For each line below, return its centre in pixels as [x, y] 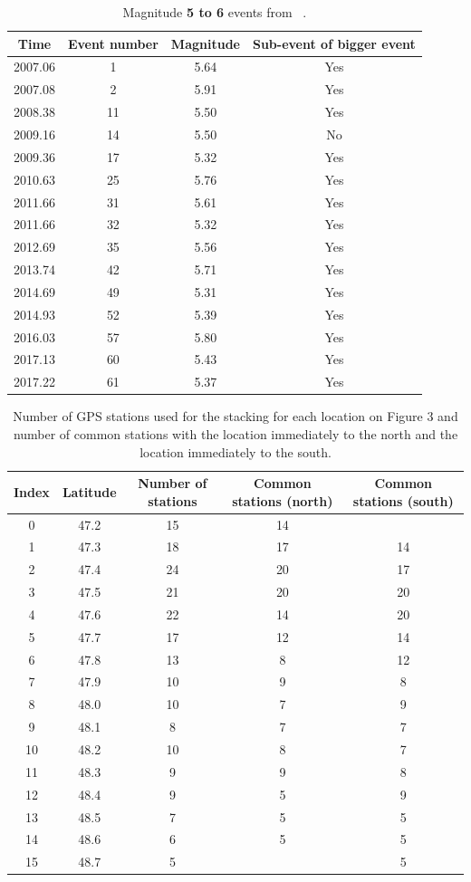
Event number [113, 43]
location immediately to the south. [235, 451]
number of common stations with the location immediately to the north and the [235, 433]
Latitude [89, 491]
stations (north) [283, 500]
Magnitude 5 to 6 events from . [215, 12]
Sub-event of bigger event [334, 43]
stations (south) [403, 500]
